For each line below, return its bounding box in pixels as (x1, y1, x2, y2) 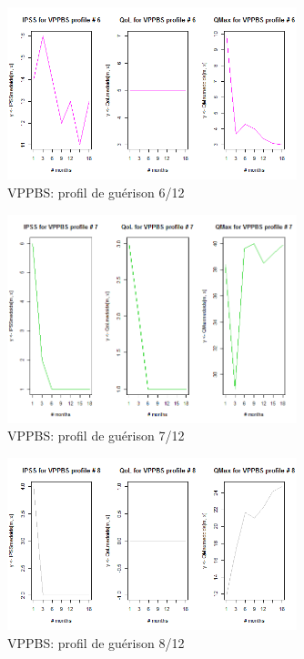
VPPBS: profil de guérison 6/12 (7, 183, 185, 202)
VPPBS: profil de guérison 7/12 (7, 426, 185, 445)
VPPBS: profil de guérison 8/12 (7, 634, 185, 653)
